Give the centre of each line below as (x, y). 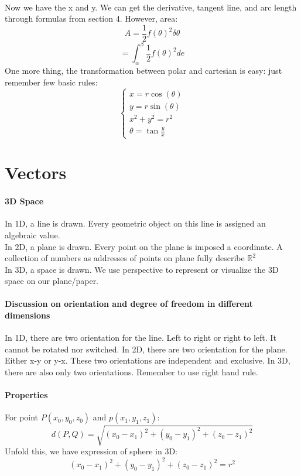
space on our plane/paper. (52, 281)
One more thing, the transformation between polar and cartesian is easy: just (143, 71)
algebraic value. (33, 234)
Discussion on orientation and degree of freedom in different (129, 304)
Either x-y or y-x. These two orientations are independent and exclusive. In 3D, (148, 360)
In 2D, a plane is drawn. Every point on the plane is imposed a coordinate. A (144, 246)
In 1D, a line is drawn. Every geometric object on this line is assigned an (135, 223)
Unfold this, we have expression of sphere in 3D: (91, 451)
